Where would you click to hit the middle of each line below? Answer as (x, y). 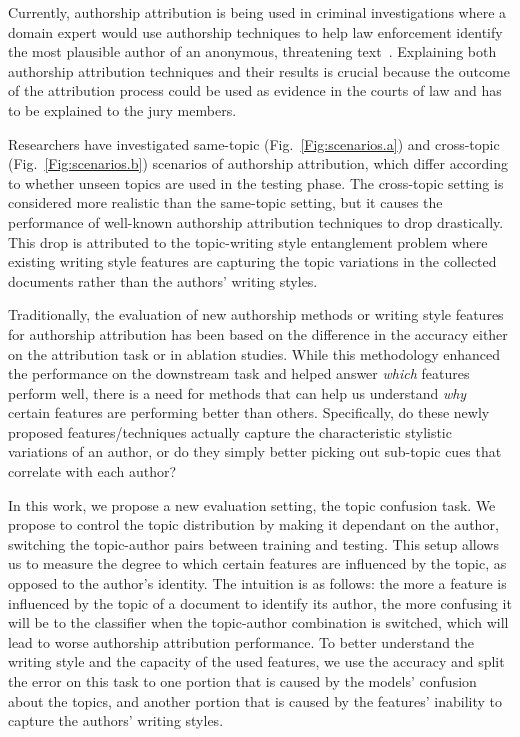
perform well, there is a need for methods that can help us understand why (237, 392)
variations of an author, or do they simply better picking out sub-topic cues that (255, 451)
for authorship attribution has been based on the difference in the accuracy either (258, 333)
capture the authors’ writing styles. (116, 720)
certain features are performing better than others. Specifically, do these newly (249, 412)
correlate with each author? (92, 471)
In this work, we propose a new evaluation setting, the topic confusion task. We (252, 504)
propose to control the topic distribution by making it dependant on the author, (253, 524)
